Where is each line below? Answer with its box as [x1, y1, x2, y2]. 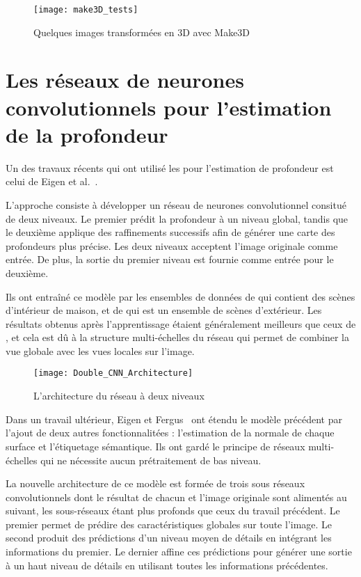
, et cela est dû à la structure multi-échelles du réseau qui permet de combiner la [6, 330, 349, 345]
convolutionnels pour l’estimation [6, 93, 332, 121]
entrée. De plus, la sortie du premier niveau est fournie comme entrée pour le [6, 252, 334, 267]
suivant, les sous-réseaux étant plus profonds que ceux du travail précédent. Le [6, 503, 340, 518]
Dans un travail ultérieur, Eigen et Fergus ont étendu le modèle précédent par [6, 411, 342, 426]
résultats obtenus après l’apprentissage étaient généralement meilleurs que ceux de [6, 316, 356, 331]
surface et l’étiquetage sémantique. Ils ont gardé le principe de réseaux [6, 438, 305, 453]
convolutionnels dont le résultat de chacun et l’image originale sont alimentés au [6, 489, 347, 504]
